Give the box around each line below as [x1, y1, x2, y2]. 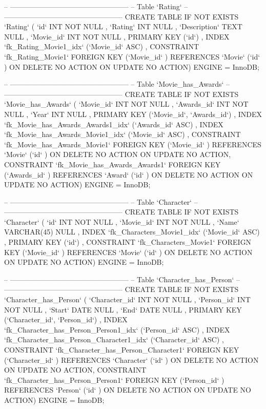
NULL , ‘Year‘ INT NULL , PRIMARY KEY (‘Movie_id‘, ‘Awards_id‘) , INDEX [4, 108, 262, 119]
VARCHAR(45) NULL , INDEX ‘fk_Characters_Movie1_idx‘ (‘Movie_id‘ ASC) [4, 226, 260, 237]
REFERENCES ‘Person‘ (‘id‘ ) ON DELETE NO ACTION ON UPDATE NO [4, 384, 251, 395]
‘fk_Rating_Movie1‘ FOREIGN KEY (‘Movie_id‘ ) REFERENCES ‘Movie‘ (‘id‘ [4, 51, 260, 62]
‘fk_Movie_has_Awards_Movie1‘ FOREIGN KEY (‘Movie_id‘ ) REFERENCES [4, 139, 261, 149]
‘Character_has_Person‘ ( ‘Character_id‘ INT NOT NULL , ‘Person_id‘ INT [4, 294, 251, 305]
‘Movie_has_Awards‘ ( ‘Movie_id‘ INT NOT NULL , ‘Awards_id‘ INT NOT [4, 99, 249, 109]
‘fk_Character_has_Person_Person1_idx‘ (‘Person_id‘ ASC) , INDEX [4, 324, 230, 335]
